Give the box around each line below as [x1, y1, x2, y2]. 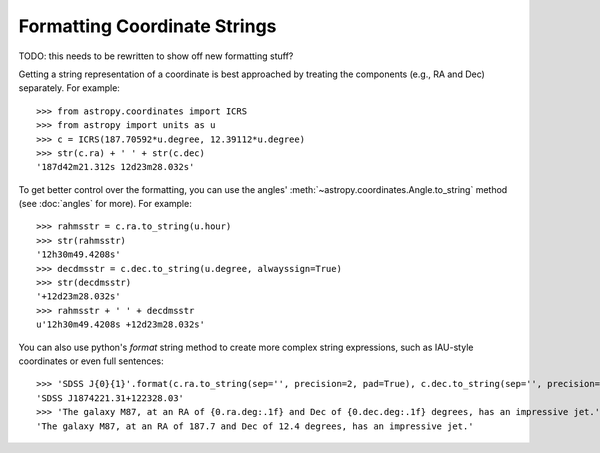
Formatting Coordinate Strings [18, 15, 277, 37]
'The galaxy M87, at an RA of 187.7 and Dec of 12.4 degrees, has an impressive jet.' [36, 420, 474, 432]
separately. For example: [18, 82, 120, 94]
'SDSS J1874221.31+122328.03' [36, 392, 185, 404]
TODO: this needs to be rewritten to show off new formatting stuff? [18, 50, 294, 62]
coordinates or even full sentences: [18, 355, 164, 367]
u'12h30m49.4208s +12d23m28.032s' [36, 319, 205, 330]
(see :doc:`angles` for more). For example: [18, 198, 192, 210]
